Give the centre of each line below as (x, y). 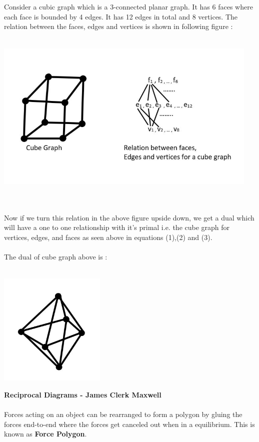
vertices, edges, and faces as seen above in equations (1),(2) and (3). (108, 237)
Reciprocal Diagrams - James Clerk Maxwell (83, 395)
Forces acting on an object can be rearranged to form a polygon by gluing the (123, 414)
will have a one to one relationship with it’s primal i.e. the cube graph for (117, 227)
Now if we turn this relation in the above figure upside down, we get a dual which (129, 217)
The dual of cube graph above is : (56, 257)
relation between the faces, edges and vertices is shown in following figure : (118, 26)
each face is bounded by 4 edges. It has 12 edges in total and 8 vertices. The (121, 16)
